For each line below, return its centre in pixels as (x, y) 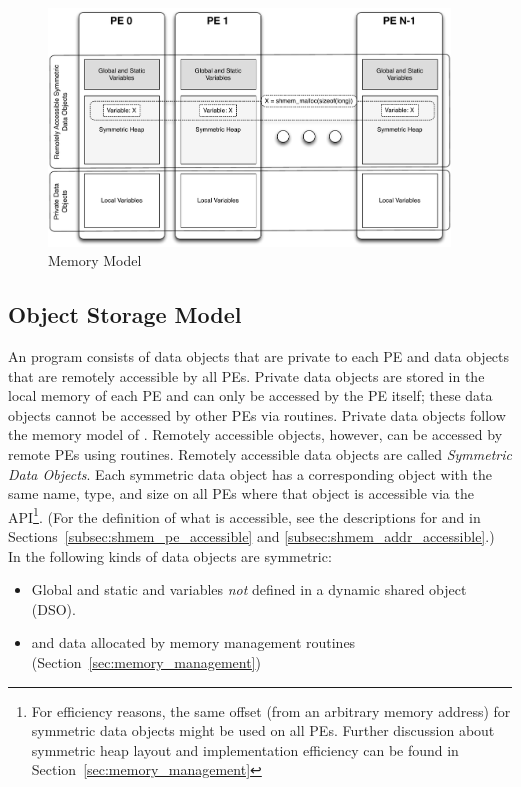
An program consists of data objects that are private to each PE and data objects (259, 355)
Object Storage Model (125, 314)
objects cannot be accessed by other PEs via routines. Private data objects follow (257, 414)
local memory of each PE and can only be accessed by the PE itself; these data (250, 395)
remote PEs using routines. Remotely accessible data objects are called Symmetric (260, 453)
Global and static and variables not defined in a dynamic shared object (249, 589)
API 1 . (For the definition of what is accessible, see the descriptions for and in (244, 515)
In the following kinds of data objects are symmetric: (170, 555)
